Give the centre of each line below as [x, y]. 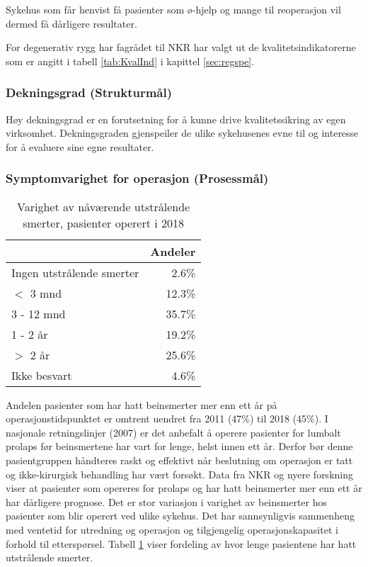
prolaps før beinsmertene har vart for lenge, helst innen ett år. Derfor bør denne [179, 446]
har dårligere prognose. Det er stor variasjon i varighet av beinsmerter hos [167, 501]
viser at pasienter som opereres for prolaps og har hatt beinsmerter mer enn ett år [184, 488]
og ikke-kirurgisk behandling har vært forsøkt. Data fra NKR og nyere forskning [179, 474]
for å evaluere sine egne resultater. [80, 146]
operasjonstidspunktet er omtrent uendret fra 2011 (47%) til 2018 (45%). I [167, 419]
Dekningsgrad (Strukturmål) [89, 92]
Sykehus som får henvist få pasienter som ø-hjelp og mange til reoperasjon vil [173, 9]
